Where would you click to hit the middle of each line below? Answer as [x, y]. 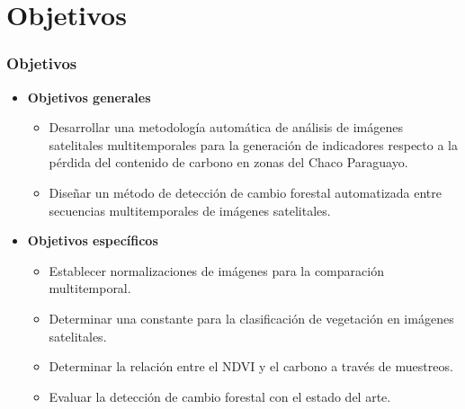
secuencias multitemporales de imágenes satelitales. [190, 210]
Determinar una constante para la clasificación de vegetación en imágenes [251, 318]
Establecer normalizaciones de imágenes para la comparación [216, 270]
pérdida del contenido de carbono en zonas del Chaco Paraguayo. [228, 162]
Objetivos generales [89, 97]
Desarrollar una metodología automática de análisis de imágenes [226, 127]
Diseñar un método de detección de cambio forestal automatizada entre [245, 192]
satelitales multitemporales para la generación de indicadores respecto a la [253, 144]
